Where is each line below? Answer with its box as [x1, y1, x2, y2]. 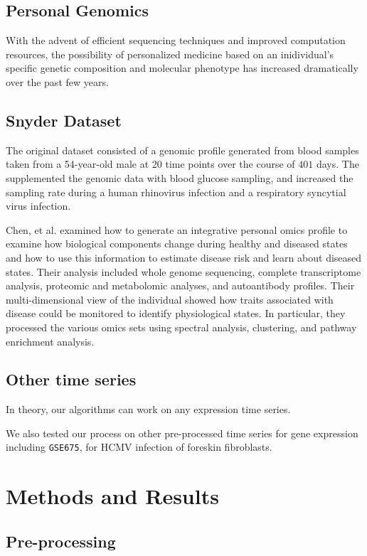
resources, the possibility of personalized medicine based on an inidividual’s [6, 46, 334, 61]
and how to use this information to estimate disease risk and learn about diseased [6, 250, 362, 264]
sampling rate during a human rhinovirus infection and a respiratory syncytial [6, 184, 346, 199]
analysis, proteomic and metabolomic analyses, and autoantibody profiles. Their [6, 278, 355, 293]
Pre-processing [6, 530, 116, 552]
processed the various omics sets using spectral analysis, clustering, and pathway [6, 319, 357, 334]
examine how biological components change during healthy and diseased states [6, 236, 348, 251]
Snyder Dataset [6, 109, 122, 131]
